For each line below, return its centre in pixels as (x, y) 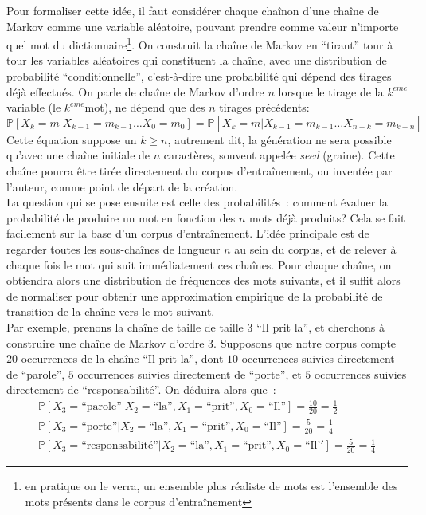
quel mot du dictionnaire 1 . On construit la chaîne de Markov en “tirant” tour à (200, 43)
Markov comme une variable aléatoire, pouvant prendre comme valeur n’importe (203, 26)
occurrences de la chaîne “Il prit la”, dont (122, 358)
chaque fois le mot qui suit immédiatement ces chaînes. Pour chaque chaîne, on (199, 264)
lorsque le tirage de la (331, 91)
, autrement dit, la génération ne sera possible (279, 139)
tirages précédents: (264, 107)
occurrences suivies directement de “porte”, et (190, 373)
